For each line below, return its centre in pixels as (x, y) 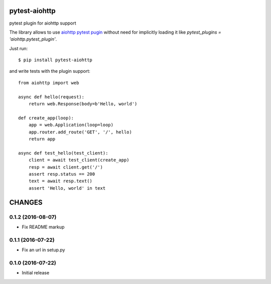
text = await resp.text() (60, 181)
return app (42, 139)
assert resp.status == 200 (62, 174)
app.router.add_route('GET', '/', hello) (80, 132)
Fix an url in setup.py (43, 250)
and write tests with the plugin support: (50, 71)
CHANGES (26, 202)
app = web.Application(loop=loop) (71, 125)
